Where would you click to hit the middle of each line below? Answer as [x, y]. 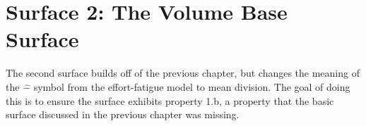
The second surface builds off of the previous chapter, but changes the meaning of [183, 73]
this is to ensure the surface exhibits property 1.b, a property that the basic [170, 100]
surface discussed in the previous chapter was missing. [123, 114]
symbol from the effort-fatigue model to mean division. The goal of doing [192, 86]
